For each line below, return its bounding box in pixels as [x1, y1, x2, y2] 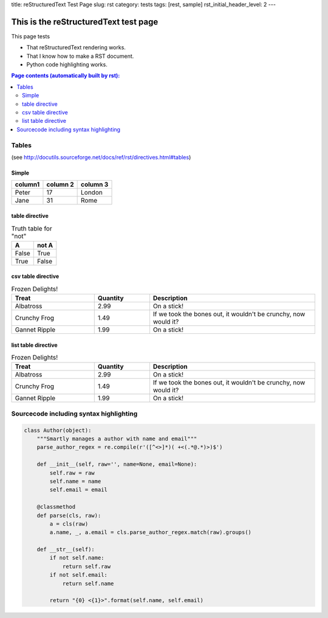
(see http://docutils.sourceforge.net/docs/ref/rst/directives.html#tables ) [11, 153, 191, 161]
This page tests [11, 32, 50, 40]
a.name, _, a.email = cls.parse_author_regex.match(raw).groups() [49, 529, 252, 536]
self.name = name [49, 477, 101, 485]
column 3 [80, 180, 109, 189]
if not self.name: [49, 554, 104, 561]
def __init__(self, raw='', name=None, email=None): [36, 461, 197, 468]
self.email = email [49, 487, 108, 493]
